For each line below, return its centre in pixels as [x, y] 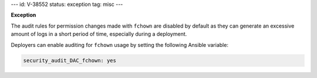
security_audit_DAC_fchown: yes [70, 60]
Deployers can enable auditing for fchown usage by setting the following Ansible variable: [120, 45]
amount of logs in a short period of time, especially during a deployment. [99, 34]
